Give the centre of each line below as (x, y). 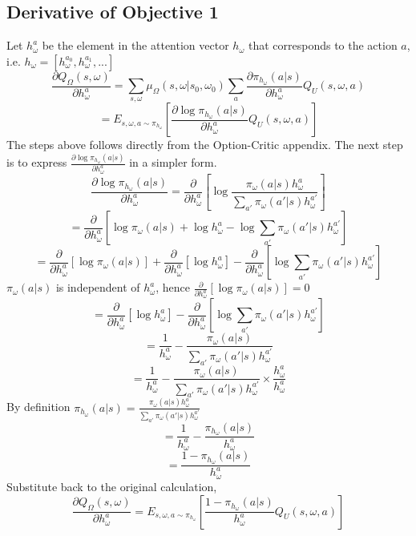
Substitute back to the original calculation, (112, 486)
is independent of (98, 287)
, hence (173, 287)
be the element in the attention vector (135, 45)
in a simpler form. (173, 162)
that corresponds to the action (323, 45)
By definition (38, 407)
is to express (37, 162)
